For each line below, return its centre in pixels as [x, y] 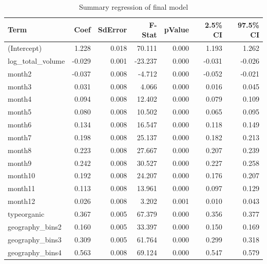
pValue [177, 30]
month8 [20, 150]
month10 [22, 175]
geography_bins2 [35, 226]
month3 [20, 86]
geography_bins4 [35, 252]
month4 [20, 99]
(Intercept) [25, 48]
